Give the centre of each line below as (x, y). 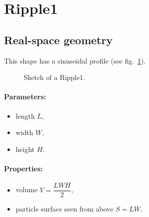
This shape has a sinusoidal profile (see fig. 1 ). (75, 60)
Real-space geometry (58, 39)
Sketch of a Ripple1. (55, 77)
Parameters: (25, 97)
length (25, 115)
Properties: (24, 168)
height (25, 149)
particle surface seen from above (65, 209)
